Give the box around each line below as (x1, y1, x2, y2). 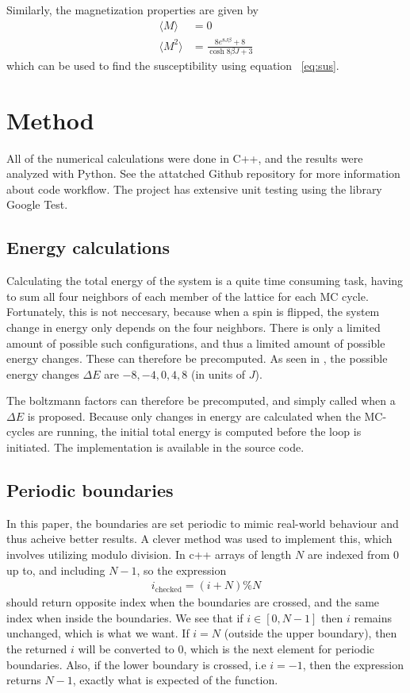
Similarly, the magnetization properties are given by (6, 2, 259, 17)
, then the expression (302, 656, 404, 672)
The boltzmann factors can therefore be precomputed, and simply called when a (6, 392, 396, 409)
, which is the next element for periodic (183, 641, 375, 657)
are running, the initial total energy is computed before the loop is (38, 423, 362, 440)
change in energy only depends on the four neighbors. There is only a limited (6, 318, 381, 335)
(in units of (191, 365, 246, 382)
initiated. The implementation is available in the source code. (6, 439, 305, 456)
